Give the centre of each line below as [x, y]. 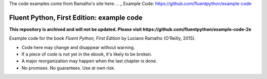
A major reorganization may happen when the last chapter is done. [89, 61]
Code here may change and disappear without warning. [78, 47]
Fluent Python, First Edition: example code [76, 17]
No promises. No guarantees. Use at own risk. [68, 68]
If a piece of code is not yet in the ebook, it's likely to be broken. [87, 54]
